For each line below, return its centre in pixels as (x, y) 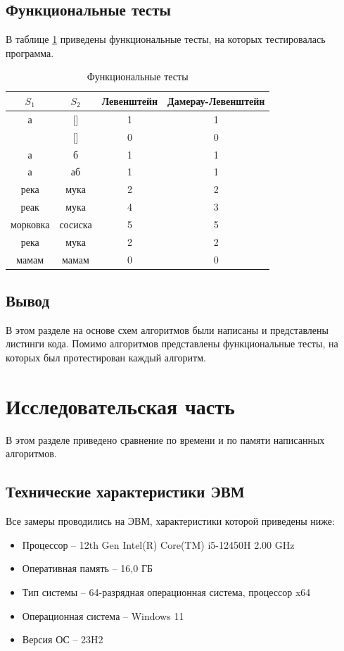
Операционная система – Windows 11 (103, 615)
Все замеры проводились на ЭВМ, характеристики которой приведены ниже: (170, 521)
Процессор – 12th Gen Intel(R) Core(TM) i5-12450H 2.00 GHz (158, 544)
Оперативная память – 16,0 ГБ (88, 568)
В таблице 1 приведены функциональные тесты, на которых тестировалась (166, 39)
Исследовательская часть (120, 405)
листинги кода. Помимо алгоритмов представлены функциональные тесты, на (172, 343)
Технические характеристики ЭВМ (125, 491)
